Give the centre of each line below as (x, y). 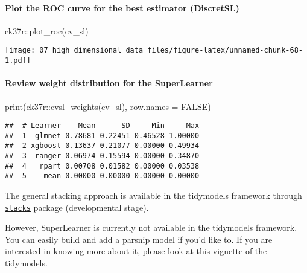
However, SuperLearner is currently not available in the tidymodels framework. (151, 227)
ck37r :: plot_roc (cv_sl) (47, 31)
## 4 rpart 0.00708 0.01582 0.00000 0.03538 (102, 166)
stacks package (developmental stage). (77, 207)
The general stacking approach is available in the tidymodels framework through (153, 195)
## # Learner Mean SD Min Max (102, 126)
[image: (20, 50)
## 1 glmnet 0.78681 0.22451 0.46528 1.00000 (102, 136)
